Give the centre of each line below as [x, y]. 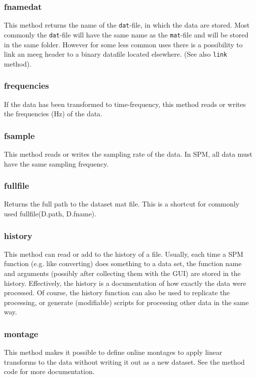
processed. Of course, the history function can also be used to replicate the [117, 292]
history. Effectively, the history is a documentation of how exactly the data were [125, 283]
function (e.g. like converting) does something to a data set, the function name [123, 263]
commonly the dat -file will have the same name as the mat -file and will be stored [126, 34]
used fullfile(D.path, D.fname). [50, 213]
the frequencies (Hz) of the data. [53, 114]
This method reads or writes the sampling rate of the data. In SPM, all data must [128, 154]
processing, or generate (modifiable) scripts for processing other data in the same [127, 302]
